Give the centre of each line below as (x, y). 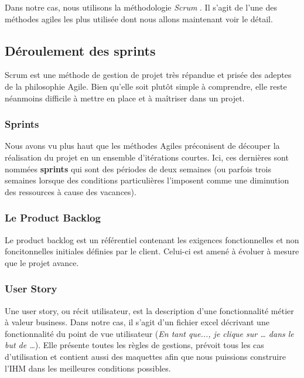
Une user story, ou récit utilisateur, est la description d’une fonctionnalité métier (149, 310)
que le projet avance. (42, 262)
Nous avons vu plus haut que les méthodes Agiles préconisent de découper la (142, 146)
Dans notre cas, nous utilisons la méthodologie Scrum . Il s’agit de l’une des (141, 7)
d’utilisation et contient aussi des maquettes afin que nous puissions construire (145, 356)
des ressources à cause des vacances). (71, 191)
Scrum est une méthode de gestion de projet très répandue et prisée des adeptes (148, 75)
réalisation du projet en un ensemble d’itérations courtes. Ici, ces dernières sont (147, 157)
